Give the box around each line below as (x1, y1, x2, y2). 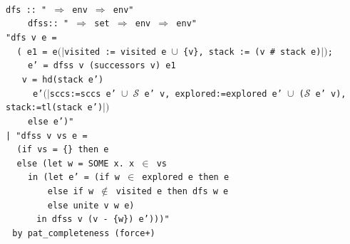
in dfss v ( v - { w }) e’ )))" (36, 214, 170, 225)
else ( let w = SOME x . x (16, 158, 135, 169)
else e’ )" (27, 116, 74, 127)
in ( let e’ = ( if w (27, 172, 120, 183)
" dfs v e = (6, 32, 57, 43)
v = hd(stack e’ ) (21, 74, 104, 85)
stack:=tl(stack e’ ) (6, 102, 103, 113)
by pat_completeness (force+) (12, 228, 155, 239)
